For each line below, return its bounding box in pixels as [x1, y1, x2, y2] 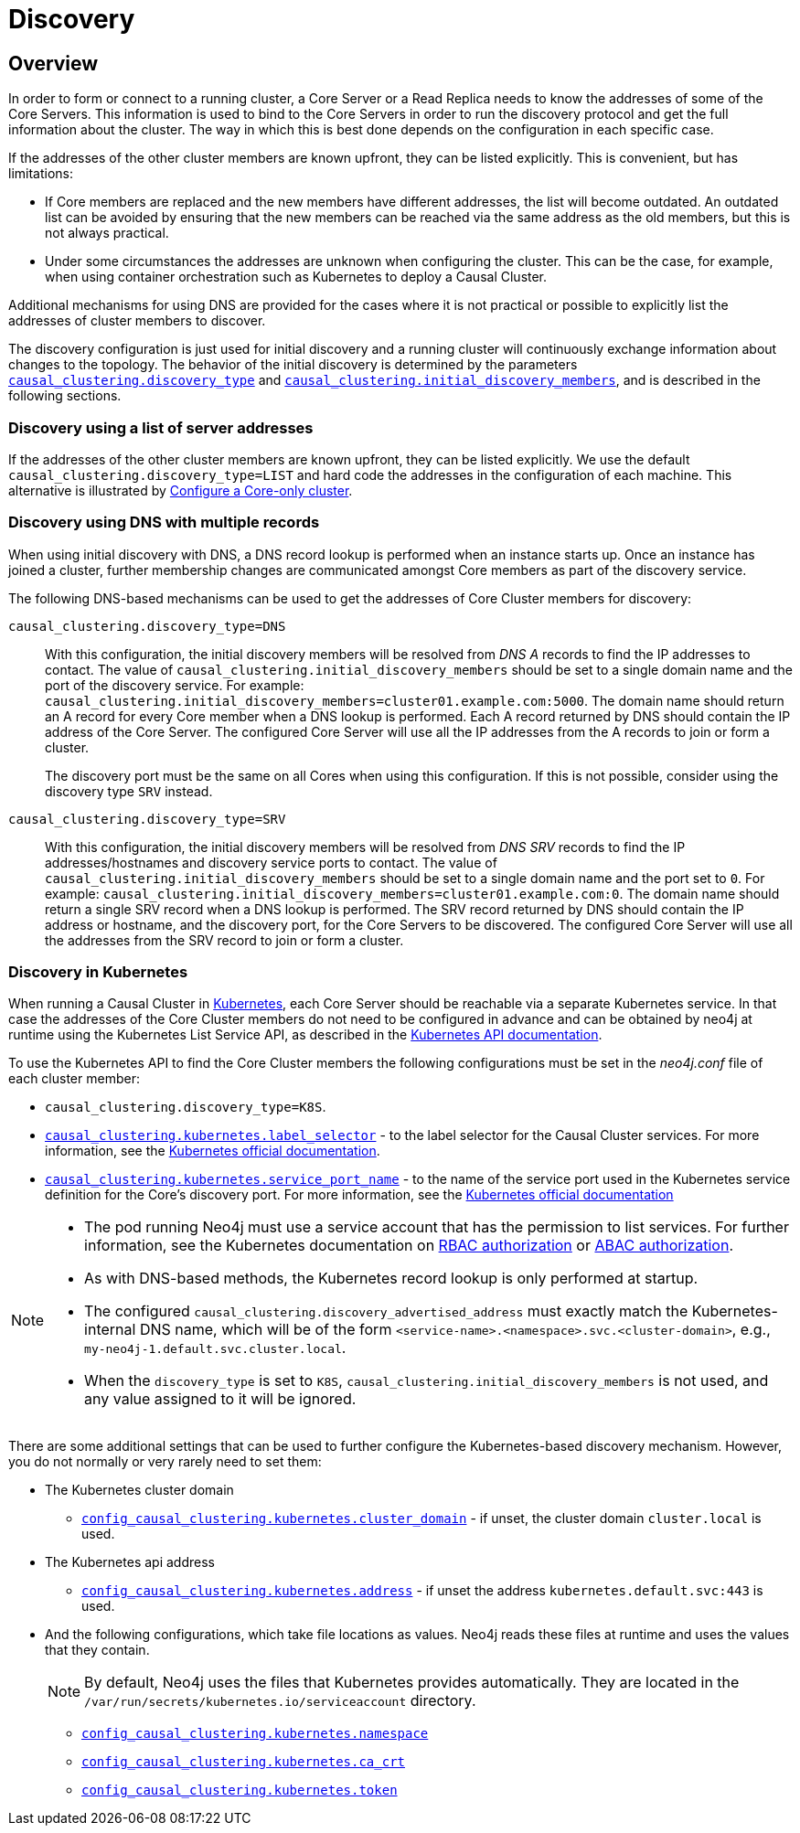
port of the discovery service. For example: [45, 677, 304, 693]
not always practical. [45, 225, 169, 241]
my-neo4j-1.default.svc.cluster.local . [84, 1338, 347, 1358]
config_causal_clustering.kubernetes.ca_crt [81, 1754, 406, 1770]
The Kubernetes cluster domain [45, 1482, 234, 1498]
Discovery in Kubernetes [8, 963, 188, 982]
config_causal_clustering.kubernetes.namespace [81, 1726, 429, 1742]
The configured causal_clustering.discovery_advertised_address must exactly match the [84, 1302, 688, 1321]
